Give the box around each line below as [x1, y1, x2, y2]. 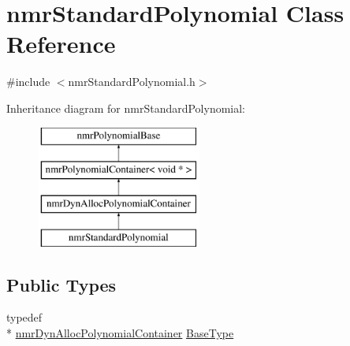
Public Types [6, 272, 117, 296]
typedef [6, 309, 43, 326]
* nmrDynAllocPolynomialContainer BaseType [6, 325, 234, 341]
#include [6, 73, 50, 90]
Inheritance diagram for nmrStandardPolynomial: [6, 99, 246, 116]
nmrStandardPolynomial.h [68, 73, 195, 90]
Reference [6, 28, 116, 60]
